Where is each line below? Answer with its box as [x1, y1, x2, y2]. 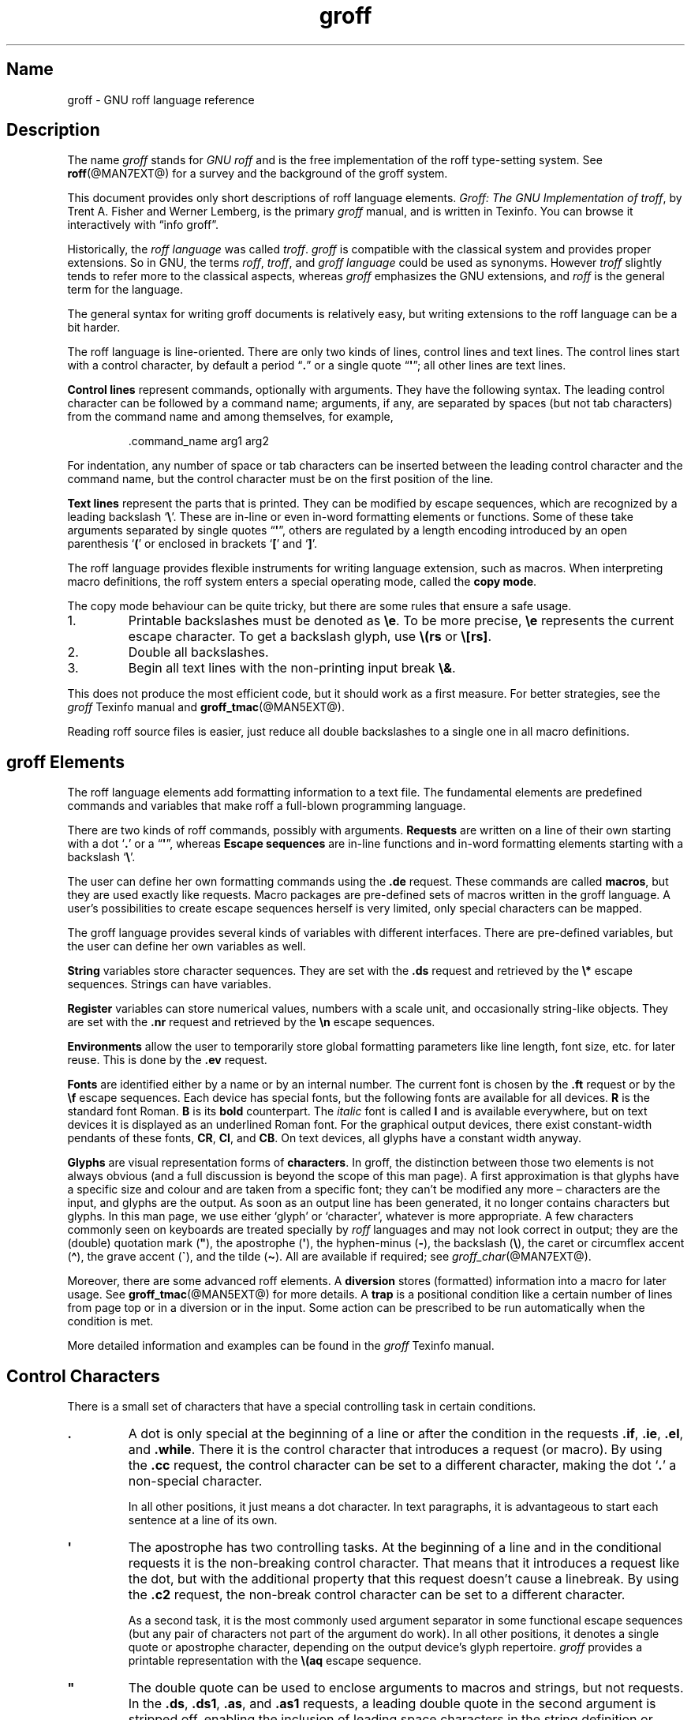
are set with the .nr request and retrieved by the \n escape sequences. [67, 1015, 435, 1029]
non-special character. [128, 1473, 263, 1490]
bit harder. [67, 320, 121, 335]
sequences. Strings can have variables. [67, 977, 271, 991]
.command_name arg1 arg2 [128, 434, 269, 448]
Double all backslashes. [128, 644, 269, 661]
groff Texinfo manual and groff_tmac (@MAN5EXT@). [67, 700, 345, 714]
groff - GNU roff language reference [67, 92, 255, 107]
